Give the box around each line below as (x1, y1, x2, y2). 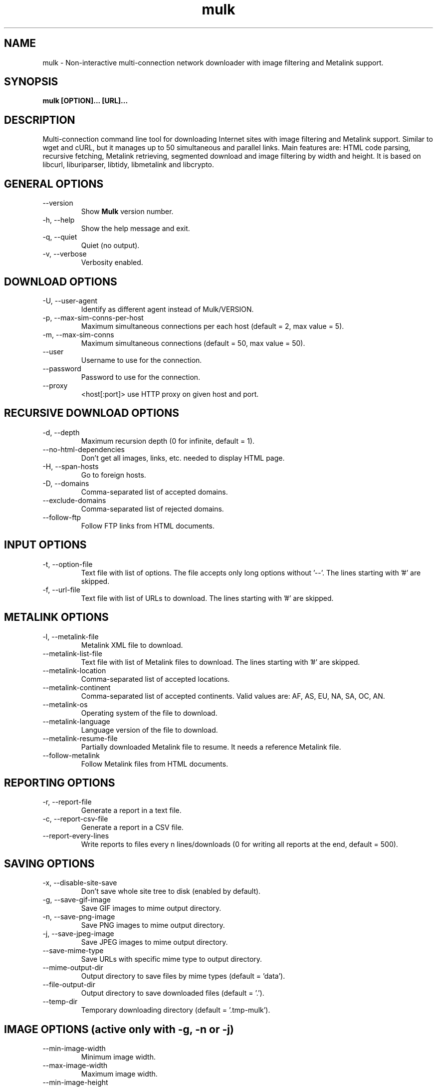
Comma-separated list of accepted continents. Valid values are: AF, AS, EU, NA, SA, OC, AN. (81, 691, 385, 700)
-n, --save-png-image (42, 912, 115, 921)
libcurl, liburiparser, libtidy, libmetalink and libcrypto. (42, 160, 215, 169)
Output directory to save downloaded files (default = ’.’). (81, 989, 264, 998)
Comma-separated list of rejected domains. (81, 504, 224, 513)
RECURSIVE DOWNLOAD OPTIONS (4, 407, 179, 420)
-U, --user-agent (42, 296, 98, 305)
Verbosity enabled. (81, 258, 143, 267)
